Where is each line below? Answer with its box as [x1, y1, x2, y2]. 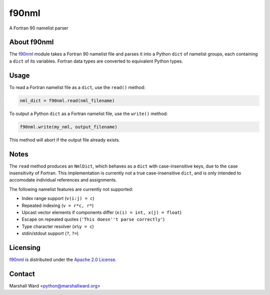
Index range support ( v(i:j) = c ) [21, 195, 94, 201]
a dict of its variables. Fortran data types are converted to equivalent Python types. [9, 58, 183, 64]
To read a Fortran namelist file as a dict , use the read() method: [9, 84, 145, 90]
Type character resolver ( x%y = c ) [21, 223, 94, 229]
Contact [9, 269, 35, 278]
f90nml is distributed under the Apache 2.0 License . [9, 256, 117, 262]
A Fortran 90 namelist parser [9, 25, 68, 31]
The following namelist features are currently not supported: [9, 186, 133, 192]
